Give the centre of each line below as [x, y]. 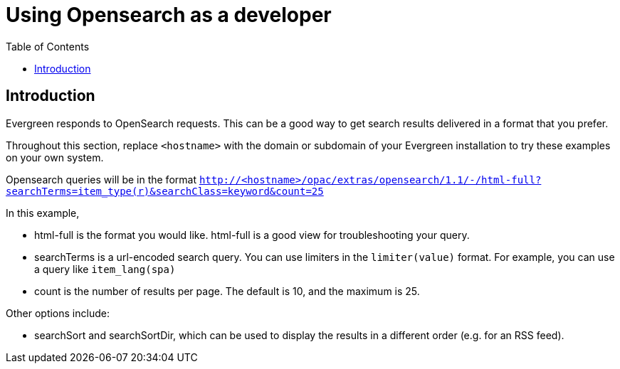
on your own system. [55, 157]
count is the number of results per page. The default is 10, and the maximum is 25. [227, 291]
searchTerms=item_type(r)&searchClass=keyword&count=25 [165, 191]
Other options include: [58, 313]
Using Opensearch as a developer [169, 15]
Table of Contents [48, 46]
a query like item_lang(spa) [105, 269]
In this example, [43, 213]
